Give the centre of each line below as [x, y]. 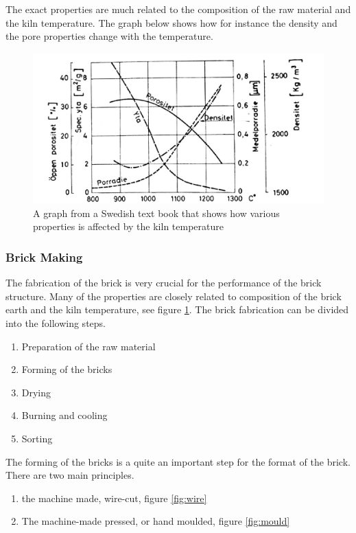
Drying [36, 392]
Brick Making [44, 257]
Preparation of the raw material [88, 346]
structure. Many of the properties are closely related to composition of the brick [174, 296]
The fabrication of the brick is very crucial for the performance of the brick [164, 283]
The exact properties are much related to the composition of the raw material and [178, 9]
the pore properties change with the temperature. [109, 36]
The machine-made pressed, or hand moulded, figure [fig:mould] [156, 521]
